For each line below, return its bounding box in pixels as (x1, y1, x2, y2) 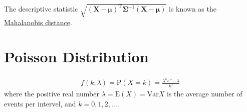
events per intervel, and (4, 98, 76, 108)
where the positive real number (4, 88, 99, 99)
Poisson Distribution (4, 46, 149, 67)
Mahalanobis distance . (4, 17, 72, 27)
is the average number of (166, 88, 242, 99)
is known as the (168, 4, 216, 14)
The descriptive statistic (4, 4, 78, 14)
